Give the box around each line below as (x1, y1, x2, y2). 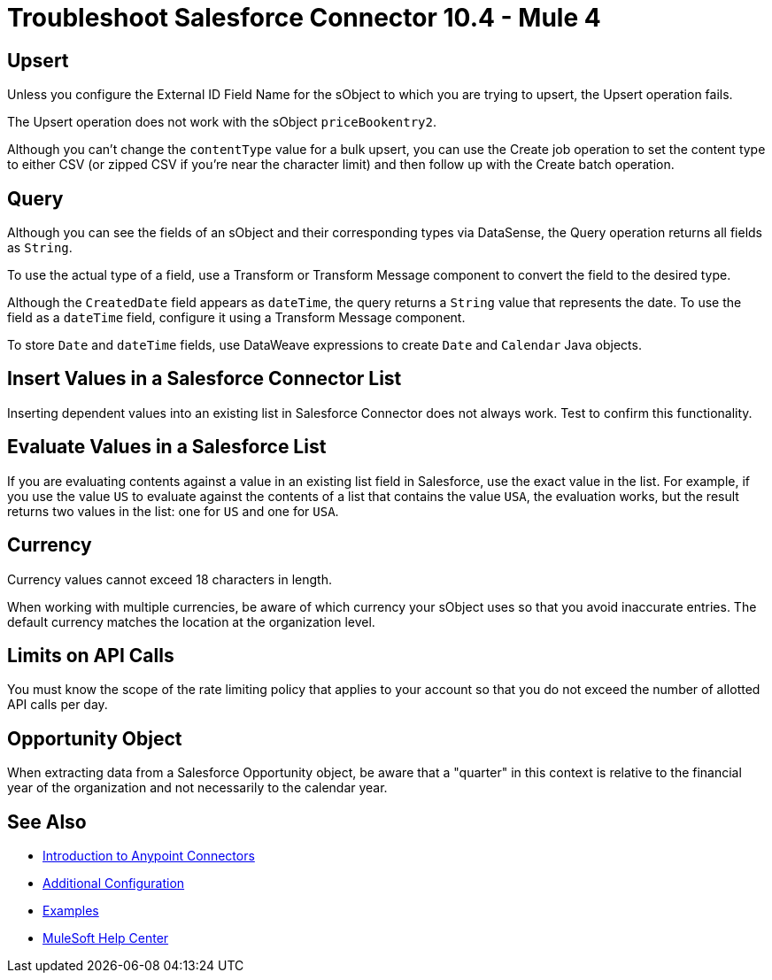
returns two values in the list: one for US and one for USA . (7, 503, 339, 519)
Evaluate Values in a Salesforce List (7, 436, 327, 459)
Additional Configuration (42, 876, 185, 891)
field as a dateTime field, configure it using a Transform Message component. (7, 310, 466, 326)
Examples (42, 903, 99, 919)
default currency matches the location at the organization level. (7, 613, 375, 629)
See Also (7, 810, 87, 833)
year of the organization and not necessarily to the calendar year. (7, 780, 388, 796)
